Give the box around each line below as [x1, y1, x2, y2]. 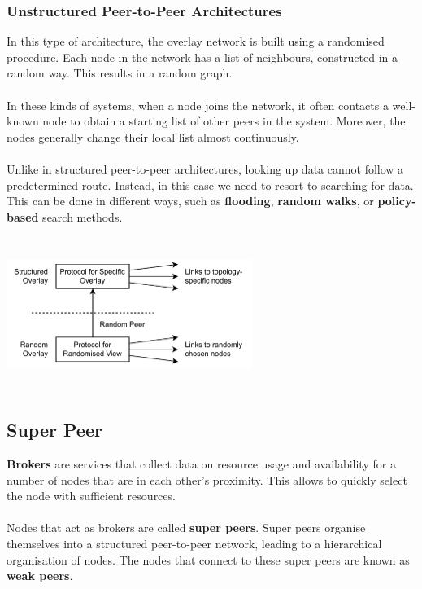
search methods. [42, 208, 123, 225]
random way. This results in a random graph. [7, 64, 233, 81]
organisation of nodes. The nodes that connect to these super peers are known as [7, 551, 410, 568]
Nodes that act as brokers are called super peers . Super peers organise [7, 519, 366, 536]
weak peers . [7, 567, 73, 584]
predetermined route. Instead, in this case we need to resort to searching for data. [7, 176, 414, 193]
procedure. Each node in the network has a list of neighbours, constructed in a [7, 48, 398, 65]
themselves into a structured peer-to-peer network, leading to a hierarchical [7, 535, 382, 552]
